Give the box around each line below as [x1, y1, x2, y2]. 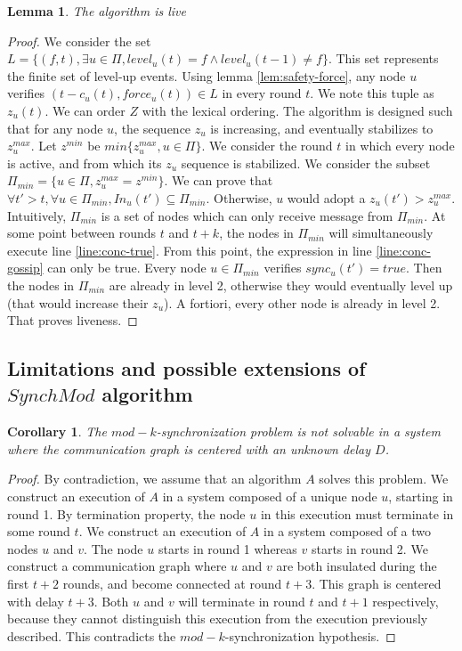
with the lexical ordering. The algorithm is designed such [142, 101, 453, 119]
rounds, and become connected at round [62, 574, 282, 593]
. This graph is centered [312, 574, 442, 593]
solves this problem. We [319, 469, 449, 488]
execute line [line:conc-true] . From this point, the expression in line [7, 240, 372, 259]
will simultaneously [328, 224, 434, 242]
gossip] [7, 258, 44, 277]
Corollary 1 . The [7, 422, 107, 441]
